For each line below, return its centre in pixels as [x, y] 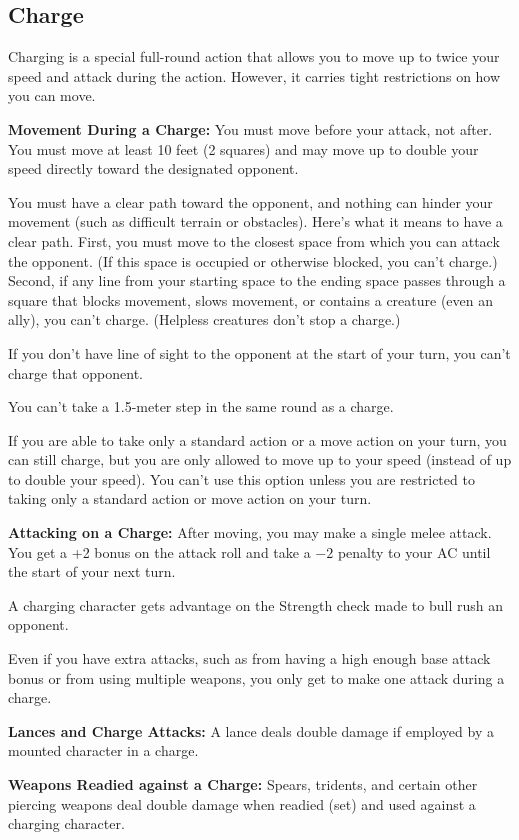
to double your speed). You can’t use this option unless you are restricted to [241, 478]
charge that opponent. [76, 372]
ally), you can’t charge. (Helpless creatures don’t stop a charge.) [204, 319]
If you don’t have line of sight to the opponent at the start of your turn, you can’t [259, 352]
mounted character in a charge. [103, 750]
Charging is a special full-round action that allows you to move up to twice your [254, 56]
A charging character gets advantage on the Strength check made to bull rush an [255, 604]
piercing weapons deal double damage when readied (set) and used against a [242, 803]
